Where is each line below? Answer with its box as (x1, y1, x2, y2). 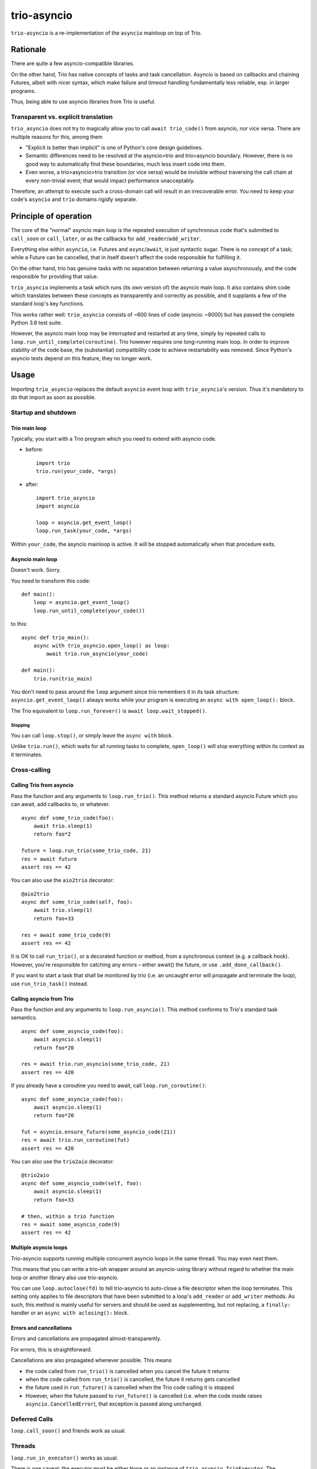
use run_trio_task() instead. (11, 980, 89, 987)
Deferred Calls (11, 1415, 53, 1423)
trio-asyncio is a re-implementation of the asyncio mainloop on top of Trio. (11, 29, 202, 36)
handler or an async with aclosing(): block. (11, 1309, 129, 1316)
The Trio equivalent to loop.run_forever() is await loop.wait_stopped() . (11, 707, 207, 714)
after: (25, 481, 39, 488)
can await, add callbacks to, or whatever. (11, 801, 110, 808)
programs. (11, 87, 36, 94)
